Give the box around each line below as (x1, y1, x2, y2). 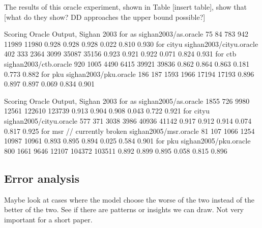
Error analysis (4, 170, 79, 186)
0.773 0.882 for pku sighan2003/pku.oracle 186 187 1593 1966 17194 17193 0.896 (4, 68, 254, 79)
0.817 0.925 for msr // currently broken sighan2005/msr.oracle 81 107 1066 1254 (4, 125, 255, 136)
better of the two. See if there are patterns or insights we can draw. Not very (4, 204, 244, 215)
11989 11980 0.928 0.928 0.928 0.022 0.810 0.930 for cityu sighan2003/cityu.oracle (4, 38, 258, 49)
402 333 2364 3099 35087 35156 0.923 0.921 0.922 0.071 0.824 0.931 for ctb (4, 48, 237, 59)
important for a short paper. (4, 214, 93, 224)
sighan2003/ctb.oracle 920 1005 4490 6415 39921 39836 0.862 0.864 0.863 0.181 (4, 58, 250, 69)
